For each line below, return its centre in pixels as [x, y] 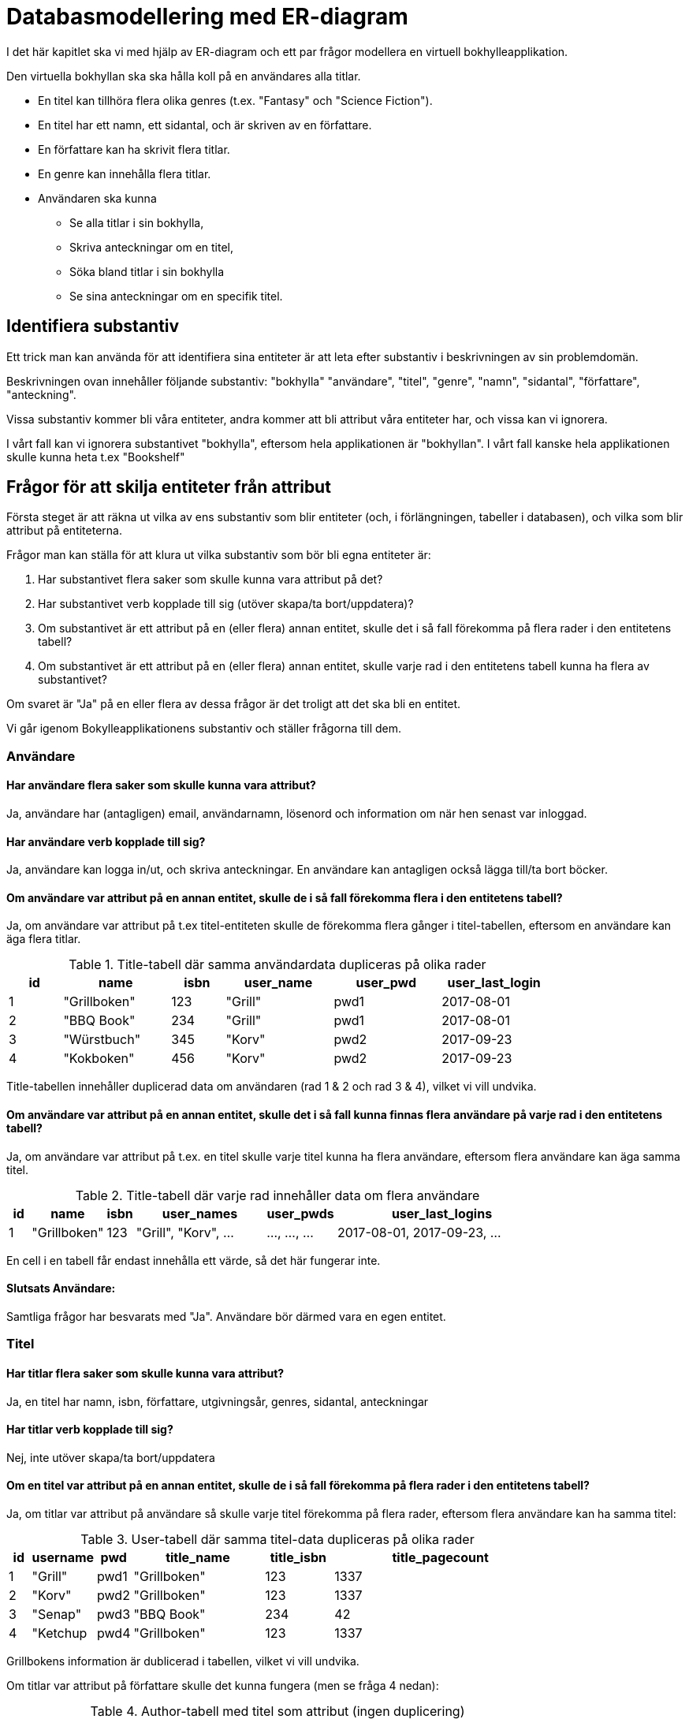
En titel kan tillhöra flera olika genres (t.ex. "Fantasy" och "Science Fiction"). [235, 100]
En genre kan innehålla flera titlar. [125, 173]
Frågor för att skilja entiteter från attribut [169, 487]
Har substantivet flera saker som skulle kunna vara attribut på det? [210, 580]
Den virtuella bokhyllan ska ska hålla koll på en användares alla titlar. [184, 76]
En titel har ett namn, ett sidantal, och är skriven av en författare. [205, 125]
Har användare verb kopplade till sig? [106, 841]
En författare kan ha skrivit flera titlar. [134, 149]
